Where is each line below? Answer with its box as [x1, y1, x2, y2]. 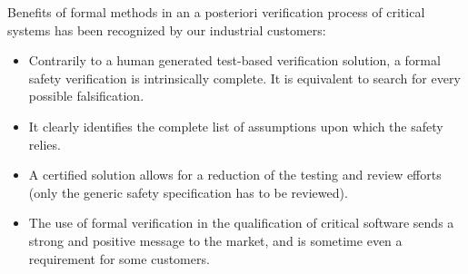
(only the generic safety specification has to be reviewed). [28, 182, 348, 201]
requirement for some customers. [28, 249, 210, 268]
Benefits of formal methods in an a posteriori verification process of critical [7, 3, 425, 21]
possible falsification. [28, 86, 144, 105]
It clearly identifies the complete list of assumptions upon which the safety [28, 116, 443, 135]
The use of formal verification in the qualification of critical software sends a [28, 213, 454, 232]
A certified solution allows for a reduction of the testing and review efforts [28, 165, 442, 184]
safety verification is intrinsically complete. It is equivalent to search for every [28, 68, 461, 87]
